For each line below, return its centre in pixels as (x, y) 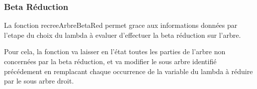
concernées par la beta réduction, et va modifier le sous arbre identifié (110, 61)
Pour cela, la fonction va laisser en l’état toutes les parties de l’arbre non (115, 51)
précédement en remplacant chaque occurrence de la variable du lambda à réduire (128, 71)
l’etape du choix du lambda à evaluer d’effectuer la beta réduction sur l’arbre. (123, 35)
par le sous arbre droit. (39, 81)
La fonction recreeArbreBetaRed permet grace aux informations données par (121, 25)
